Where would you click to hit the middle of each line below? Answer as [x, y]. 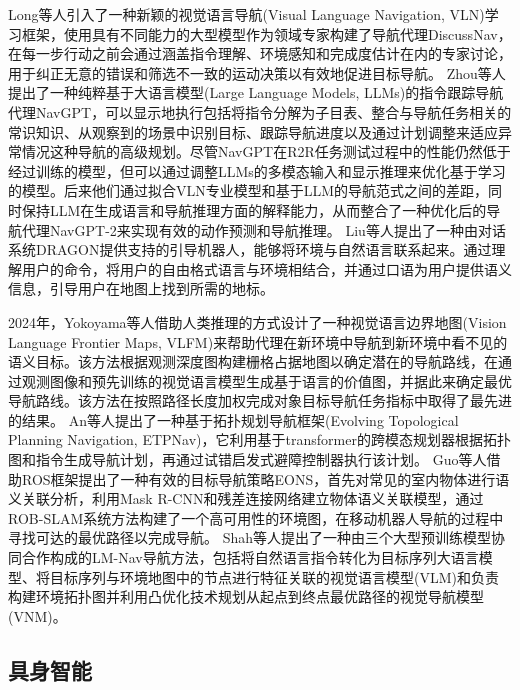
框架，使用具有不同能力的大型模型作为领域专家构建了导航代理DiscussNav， [266, 33]
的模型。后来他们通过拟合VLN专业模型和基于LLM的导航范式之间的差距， [248, 190]
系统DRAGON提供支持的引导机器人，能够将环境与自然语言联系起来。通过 [250, 249]
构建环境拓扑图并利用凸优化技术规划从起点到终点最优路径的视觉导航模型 [246, 596]
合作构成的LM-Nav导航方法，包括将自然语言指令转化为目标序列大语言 [250, 557]
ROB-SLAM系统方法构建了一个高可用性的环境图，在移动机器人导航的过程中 [256, 517]
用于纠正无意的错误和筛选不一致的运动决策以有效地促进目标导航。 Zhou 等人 [257, 72]
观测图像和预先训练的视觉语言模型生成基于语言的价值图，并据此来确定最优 [266, 380]
